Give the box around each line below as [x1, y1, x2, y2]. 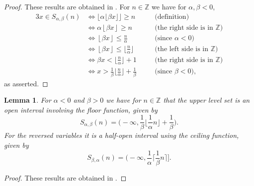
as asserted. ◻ [4, 78, 48, 88]
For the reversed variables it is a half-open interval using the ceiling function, [4, 130, 239, 140]
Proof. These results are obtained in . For [4, 1, 130, 11]
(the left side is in [155, 45, 209, 53]
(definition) [155, 13, 189, 20]
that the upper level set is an [163, 95, 250, 105]
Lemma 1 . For [4, 95, 51, 105]
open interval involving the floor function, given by [4, 104, 158, 115]
